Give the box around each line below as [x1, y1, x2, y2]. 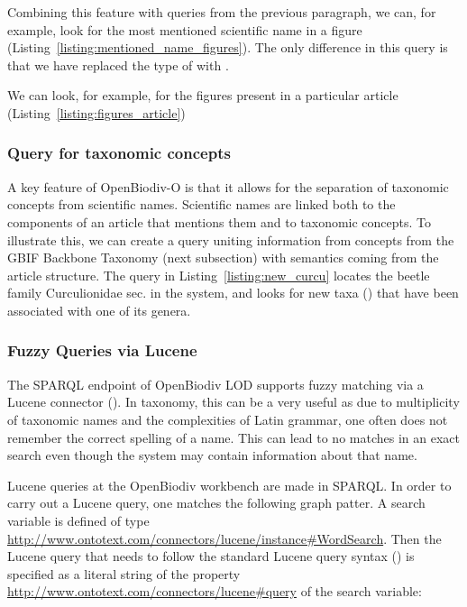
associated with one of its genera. [7, 300, 191, 319]
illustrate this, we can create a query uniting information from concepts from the [7, 230, 454, 249]
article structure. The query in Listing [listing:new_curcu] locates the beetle [7, 265, 430, 284]
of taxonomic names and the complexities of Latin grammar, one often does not [7, 409, 448, 428]
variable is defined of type [7, 510, 150, 529]
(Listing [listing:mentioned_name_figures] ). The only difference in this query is [7, 38, 448, 57]
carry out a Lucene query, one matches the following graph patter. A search [7, 493, 426, 512]
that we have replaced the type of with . [7, 55, 229, 74]
